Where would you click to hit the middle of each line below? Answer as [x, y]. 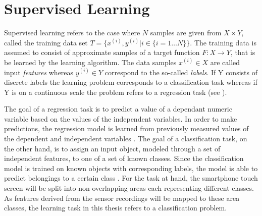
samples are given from [186, 33]
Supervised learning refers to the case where [72, 33]
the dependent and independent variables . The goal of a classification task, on [126, 139]
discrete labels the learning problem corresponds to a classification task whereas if [131, 82]
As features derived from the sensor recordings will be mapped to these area [122, 198]
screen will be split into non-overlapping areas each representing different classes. [129, 188]
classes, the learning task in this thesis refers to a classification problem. [116, 208]
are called [225, 62]
